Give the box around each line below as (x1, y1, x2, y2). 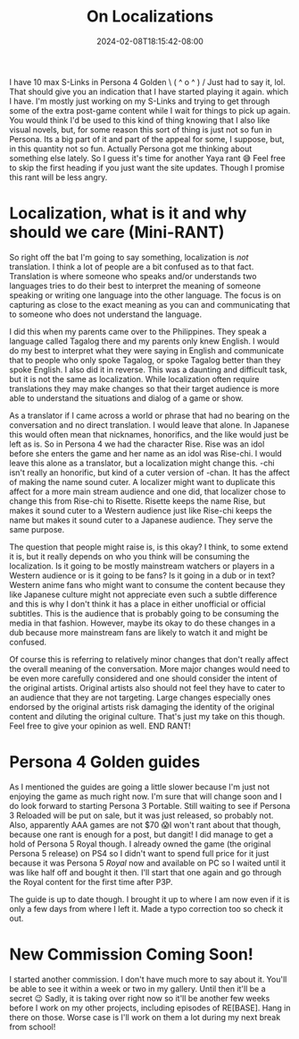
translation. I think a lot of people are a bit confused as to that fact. (9, 261, 254, 272)
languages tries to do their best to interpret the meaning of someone (9, 280, 262, 291)
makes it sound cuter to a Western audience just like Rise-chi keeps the (9, 505, 272, 515)
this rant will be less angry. (9, 172, 108, 183)
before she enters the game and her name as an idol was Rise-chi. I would (9, 447, 283, 458)
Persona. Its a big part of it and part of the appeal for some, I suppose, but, (9, 133, 285, 144)
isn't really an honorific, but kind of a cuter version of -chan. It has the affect (9, 467, 290, 478)
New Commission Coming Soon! (9, 944, 254, 964)
